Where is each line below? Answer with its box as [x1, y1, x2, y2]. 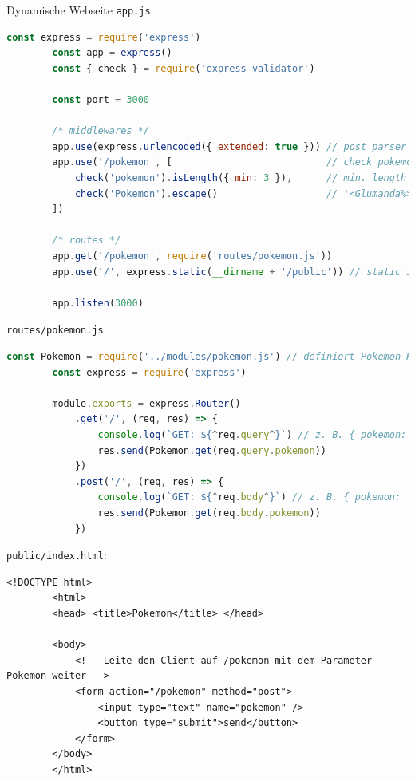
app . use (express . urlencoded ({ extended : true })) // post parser [52, 140, 407, 152]
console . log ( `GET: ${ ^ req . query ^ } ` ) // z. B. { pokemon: [97, 428, 407, 440]
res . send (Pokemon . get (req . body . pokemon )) [97, 507, 321, 519]
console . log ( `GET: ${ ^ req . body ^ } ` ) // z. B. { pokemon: [97, 491, 401, 503]
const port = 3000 [52, 94, 150, 106]
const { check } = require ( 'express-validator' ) [52, 62, 315, 74]
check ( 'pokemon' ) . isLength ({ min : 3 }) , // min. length [74, 172, 407, 183]
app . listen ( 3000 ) [52, 297, 144, 309]
